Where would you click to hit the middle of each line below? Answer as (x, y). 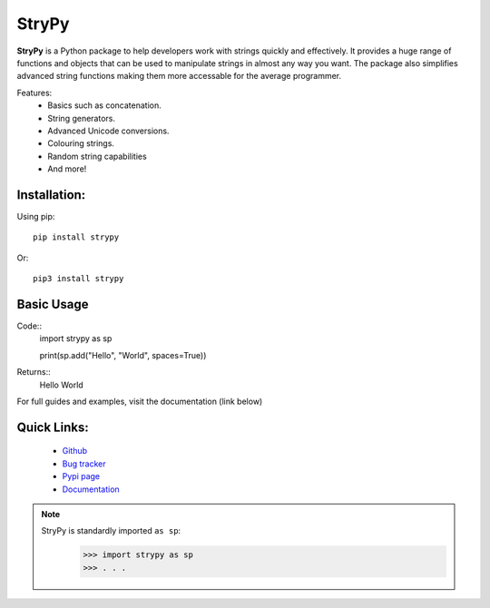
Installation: (51, 195)
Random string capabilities (97, 156)
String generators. (81, 118)
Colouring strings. (81, 143)
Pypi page (81, 476)
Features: (34, 93)
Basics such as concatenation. (105, 105)
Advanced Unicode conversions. (108, 131)
